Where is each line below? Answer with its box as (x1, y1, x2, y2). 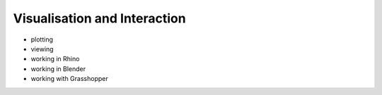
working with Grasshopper (30, 75, 109, 83)
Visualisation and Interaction (13, 11, 187, 26)
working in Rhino (30, 55, 80, 63)
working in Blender (30, 64, 86, 73)
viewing (30, 44, 54, 53)
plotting (30, 35, 53, 44)
